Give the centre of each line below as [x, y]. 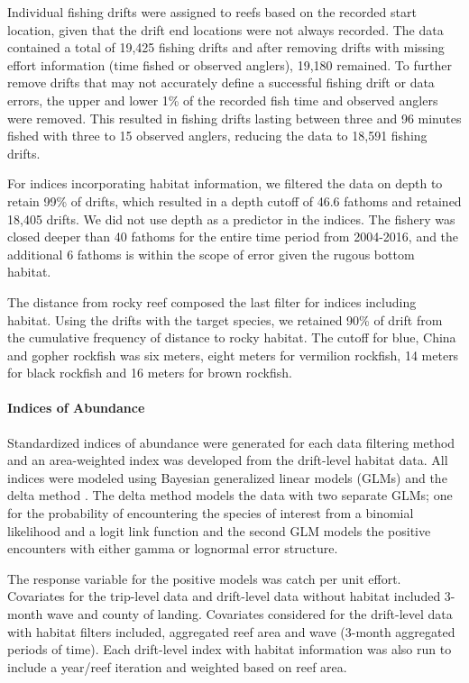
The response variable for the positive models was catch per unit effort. [204, 578]
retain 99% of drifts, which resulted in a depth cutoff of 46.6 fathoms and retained [234, 200]
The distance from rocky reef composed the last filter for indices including [212, 301]
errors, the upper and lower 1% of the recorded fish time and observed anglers [223, 100]
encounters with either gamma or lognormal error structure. [173, 548]
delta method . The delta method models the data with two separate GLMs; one [230, 495]
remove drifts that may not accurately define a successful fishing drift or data [221, 82]
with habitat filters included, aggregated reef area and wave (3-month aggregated [231, 631]
